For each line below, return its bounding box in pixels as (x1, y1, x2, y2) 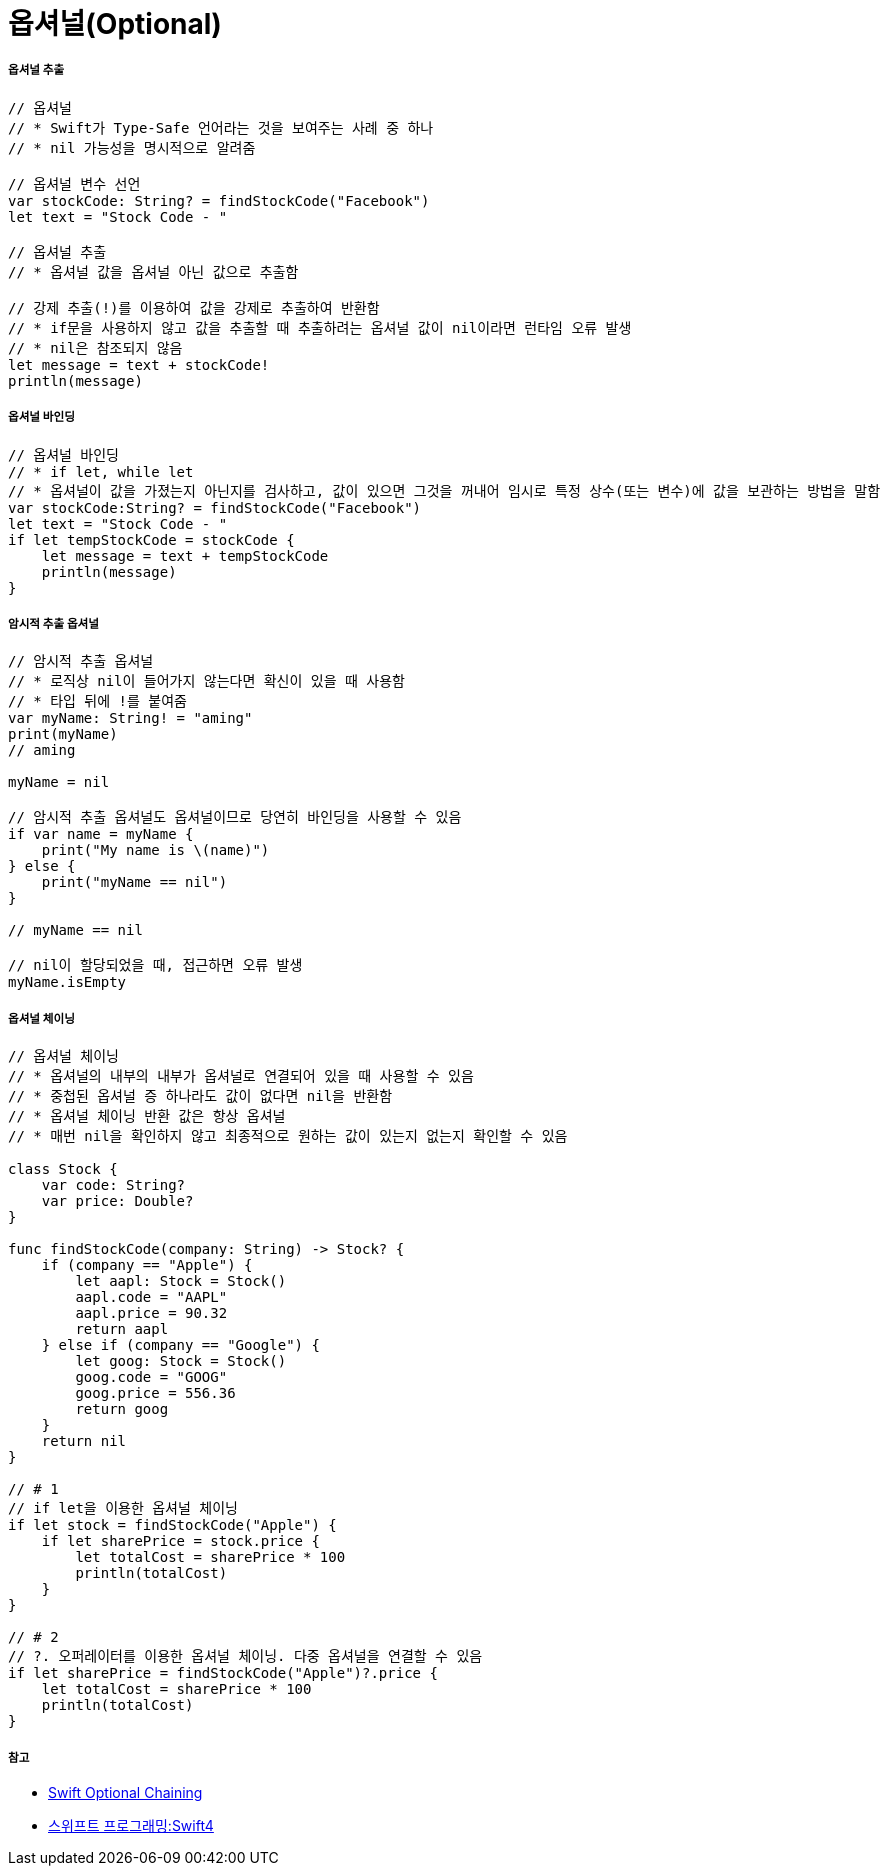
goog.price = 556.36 (75, 1385, 236, 1402)
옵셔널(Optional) (8, 7, 222, 41)
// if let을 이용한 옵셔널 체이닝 (8, 1500, 238, 1517)
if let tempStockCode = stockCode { (8, 531, 295, 548)
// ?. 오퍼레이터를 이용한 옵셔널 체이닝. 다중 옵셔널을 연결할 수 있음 (8, 1648, 483, 1665)
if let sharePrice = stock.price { (41, 1533, 320, 1550)
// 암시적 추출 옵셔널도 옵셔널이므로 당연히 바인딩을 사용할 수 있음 (8, 809, 462, 826)
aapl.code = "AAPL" (75, 1289, 228, 1306)
